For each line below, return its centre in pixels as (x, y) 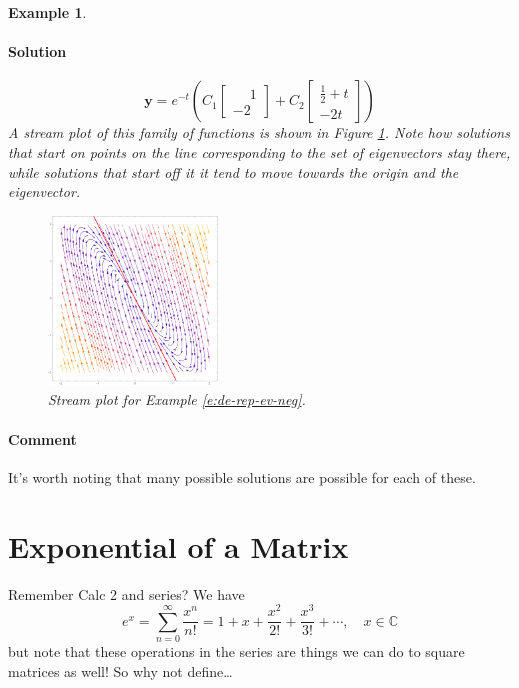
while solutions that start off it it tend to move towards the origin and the (233, 171)
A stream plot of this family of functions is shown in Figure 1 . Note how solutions (259, 132)
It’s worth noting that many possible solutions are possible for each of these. (242, 476)
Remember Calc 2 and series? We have (126, 593)
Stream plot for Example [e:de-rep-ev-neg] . (177, 399)
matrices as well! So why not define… (120, 670)
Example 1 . (47, 12)
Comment (42, 438)
